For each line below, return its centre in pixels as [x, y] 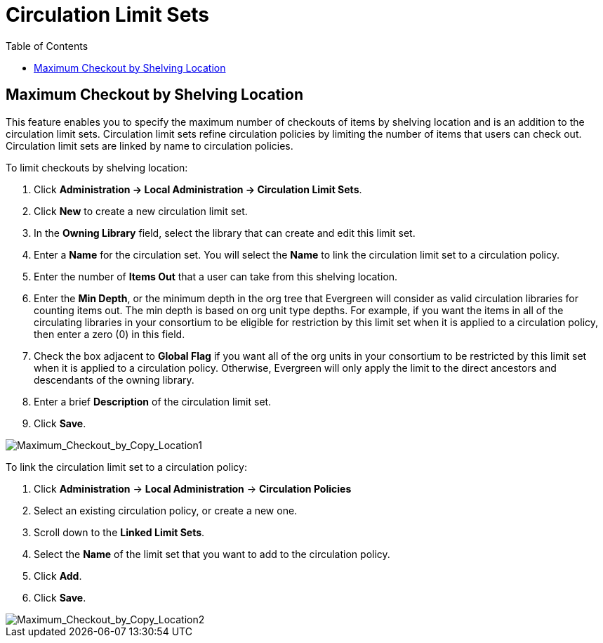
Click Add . [58, 576]
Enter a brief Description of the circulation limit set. [153, 401]
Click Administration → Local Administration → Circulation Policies [193, 488]
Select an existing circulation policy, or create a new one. [166, 510]
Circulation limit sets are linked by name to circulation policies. [150, 145]
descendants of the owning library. [114, 379]
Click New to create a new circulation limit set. [141, 211]
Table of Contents [47, 46]
